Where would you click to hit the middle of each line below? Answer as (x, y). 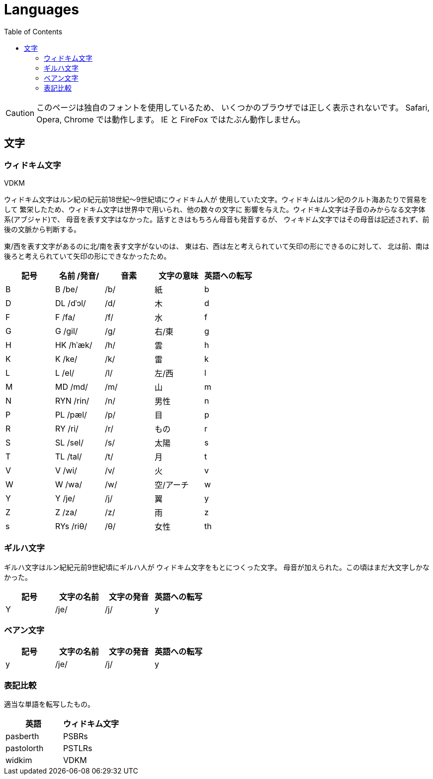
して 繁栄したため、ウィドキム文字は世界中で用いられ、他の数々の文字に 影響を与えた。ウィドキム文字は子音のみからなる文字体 (215, 209)
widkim (19, 760)
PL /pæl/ (71, 414)
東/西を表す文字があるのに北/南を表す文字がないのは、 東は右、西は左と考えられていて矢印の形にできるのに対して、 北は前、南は (217, 246)
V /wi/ (66, 470)
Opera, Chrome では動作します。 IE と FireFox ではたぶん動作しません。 (171, 119)
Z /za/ (66, 512)
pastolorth (25, 748)
